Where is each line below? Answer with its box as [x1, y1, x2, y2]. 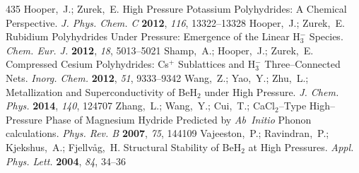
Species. [309, 29, 343, 44]
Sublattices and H [177, 56, 256, 71]
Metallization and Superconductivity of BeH [6, 84, 197, 99]
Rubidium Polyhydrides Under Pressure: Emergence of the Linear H [6, 29, 300, 44]
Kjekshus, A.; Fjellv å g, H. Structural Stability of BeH [6, 139, 242, 154]
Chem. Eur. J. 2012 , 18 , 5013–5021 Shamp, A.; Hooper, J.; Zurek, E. [6, 42, 314, 57]
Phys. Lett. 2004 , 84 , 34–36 [6, 153, 126, 168]
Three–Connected [264, 56, 341, 71]
